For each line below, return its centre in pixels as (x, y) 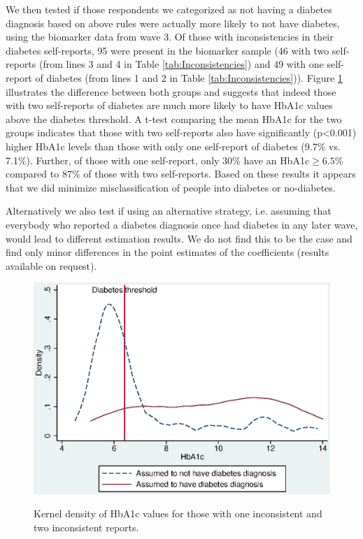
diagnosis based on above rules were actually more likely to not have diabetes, (173, 23)
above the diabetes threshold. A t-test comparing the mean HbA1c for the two (174, 118)
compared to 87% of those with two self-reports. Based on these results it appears (181, 174)
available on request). (51, 265)
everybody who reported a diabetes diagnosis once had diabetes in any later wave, (182, 224)
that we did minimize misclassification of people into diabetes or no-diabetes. (171, 187)
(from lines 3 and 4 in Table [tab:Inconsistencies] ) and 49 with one (181, 64)
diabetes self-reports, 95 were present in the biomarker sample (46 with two (168, 50)
